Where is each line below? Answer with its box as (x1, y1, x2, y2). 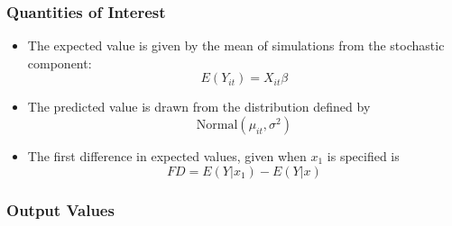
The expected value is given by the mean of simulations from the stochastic (27, 36, 445, 55)
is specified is (327, 147, 400, 165)
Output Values (6, 198, 115, 221)
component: (27, 53, 92, 72)
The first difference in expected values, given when (27, 147, 307, 165)
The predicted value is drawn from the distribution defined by (27, 97, 371, 116)
